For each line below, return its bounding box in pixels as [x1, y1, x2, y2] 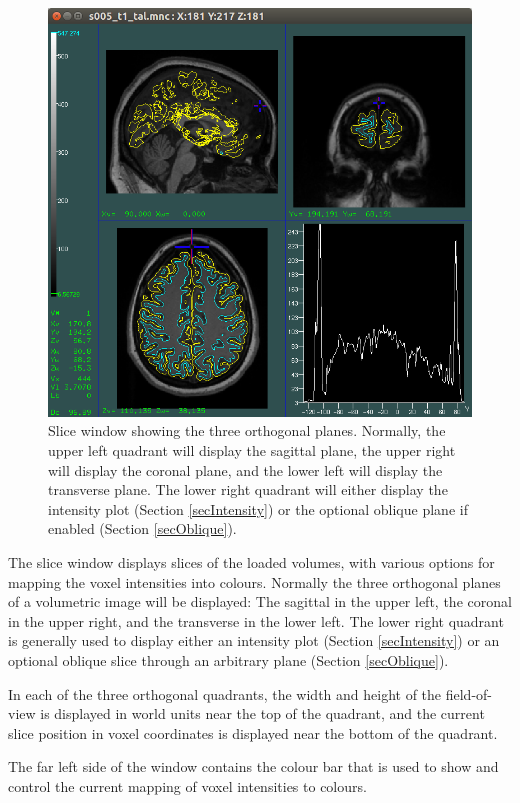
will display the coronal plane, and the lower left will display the [48, 459, 443, 480]
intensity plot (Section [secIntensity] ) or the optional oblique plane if [48, 498, 468, 519]
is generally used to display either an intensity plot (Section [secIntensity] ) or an [8, 630, 500, 651]
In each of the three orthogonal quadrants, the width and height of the [8, 683, 442, 704]
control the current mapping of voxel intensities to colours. [8, 775, 367, 796]
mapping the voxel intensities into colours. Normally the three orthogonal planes [8, 571, 501, 592]
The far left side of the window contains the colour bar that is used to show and [8, 756, 499, 777]
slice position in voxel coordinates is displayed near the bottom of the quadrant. [8, 722, 498, 743]
